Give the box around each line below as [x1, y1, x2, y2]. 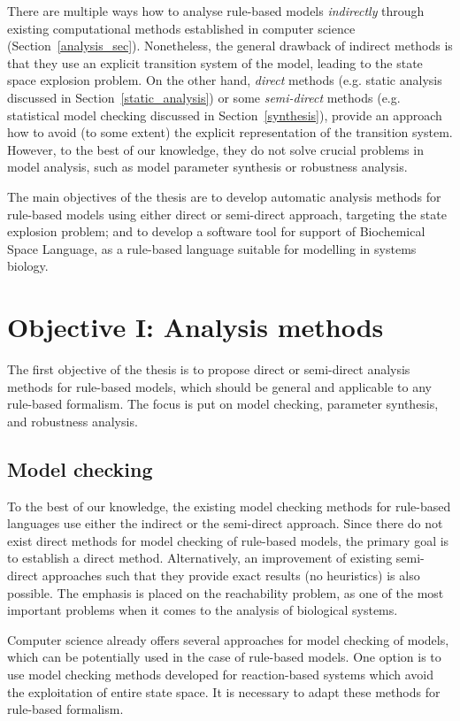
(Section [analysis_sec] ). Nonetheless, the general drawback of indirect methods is [7, 36, 453, 55]
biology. [7, 257, 49, 275]
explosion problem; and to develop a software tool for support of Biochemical [7, 222, 425, 241]
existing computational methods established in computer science [7, 19, 356, 37]
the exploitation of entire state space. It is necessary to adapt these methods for [7, 682, 441, 701]
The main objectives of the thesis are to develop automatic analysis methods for [7, 187, 441, 205]
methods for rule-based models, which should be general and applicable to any [7, 377, 432, 395]
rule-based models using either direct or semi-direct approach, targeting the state [7, 204, 447, 223]
